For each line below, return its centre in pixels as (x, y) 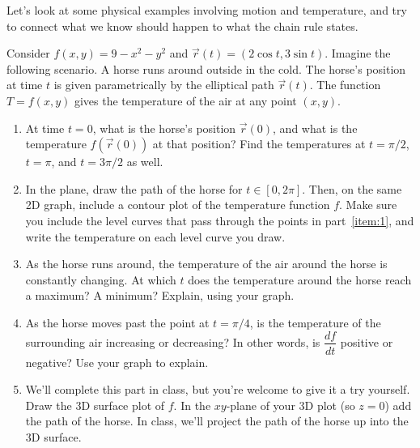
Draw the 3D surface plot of (95, 405)
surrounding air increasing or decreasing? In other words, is (173, 341)
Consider (28, 53)
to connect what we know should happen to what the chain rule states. (182, 26)
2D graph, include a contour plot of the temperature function (178, 205)
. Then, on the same (352, 188)
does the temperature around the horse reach (300, 279)
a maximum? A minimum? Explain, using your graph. (160, 295)
